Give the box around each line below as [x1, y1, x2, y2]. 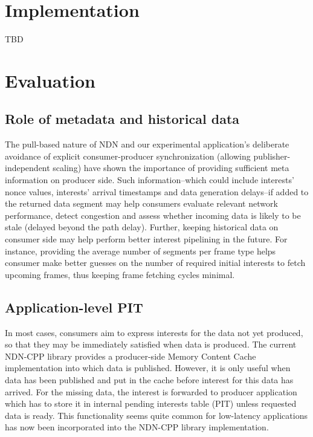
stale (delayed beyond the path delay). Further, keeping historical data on [5, 221, 279, 233]
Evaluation [5, 68, 95, 92]
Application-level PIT [5, 297, 143, 316]
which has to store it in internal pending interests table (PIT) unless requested [5, 397, 297, 410]
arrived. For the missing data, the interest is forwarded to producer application [5, 385, 297, 398]
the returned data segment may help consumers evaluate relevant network [5, 197, 278, 210]
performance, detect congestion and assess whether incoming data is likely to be [5, 209, 301, 221]
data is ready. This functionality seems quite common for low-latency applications [5, 409, 308, 421]
